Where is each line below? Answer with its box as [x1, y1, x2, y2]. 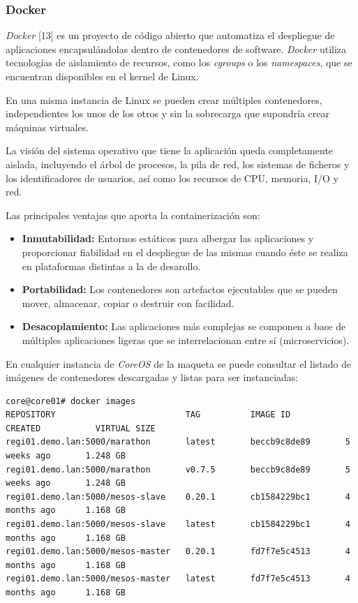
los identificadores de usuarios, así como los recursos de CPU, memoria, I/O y [6, 170, 338, 185]
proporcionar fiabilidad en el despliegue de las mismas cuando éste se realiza [22, 244, 348, 259]
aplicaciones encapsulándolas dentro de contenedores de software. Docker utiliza [6, 41, 347, 56]
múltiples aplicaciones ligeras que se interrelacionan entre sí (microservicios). [22, 332, 350, 347]
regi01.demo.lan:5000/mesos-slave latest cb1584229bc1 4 [6, 519, 350, 530]
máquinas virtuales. [6, 119, 89, 134]
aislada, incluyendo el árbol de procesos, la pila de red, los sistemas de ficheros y [6, 156, 350, 171]
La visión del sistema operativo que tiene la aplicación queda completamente [6, 143, 334, 158]
